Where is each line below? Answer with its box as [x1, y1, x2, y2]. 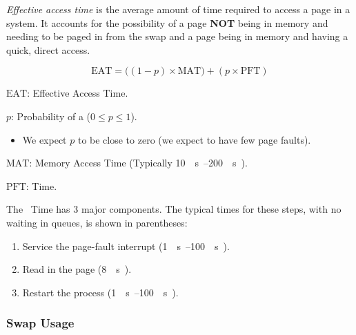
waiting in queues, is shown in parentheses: [6, 215, 188, 229]
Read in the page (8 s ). [22, 262, 132, 276]
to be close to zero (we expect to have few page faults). [77, 132, 311, 146]
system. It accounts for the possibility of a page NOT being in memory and [6, 15, 328, 30]
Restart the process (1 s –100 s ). [22, 285, 179, 299]
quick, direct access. [6, 42, 90, 57]
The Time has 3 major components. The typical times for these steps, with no [6, 202, 342, 216]
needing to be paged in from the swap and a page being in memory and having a [6, 29, 348, 44]
